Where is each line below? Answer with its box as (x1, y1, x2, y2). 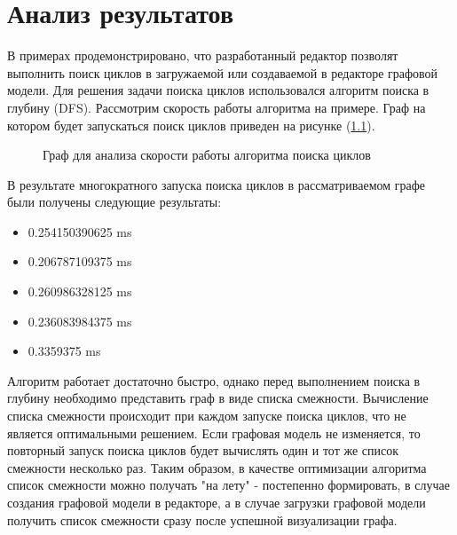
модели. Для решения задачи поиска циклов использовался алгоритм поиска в (7, 81, 429, 99)
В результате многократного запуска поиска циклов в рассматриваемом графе (7, 175, 426, 193)
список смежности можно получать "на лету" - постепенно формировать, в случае (7, 476, 451, 494)
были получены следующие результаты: (7, 193, 222, 211)
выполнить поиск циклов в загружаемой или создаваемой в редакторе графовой (7, 63, 438, 82)
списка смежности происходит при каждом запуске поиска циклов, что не (7, 406, 406, 425)
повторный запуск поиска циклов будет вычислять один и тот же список (7, 441, 398, 460)
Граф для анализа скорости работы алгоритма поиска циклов (43, 146, 371, 164)
